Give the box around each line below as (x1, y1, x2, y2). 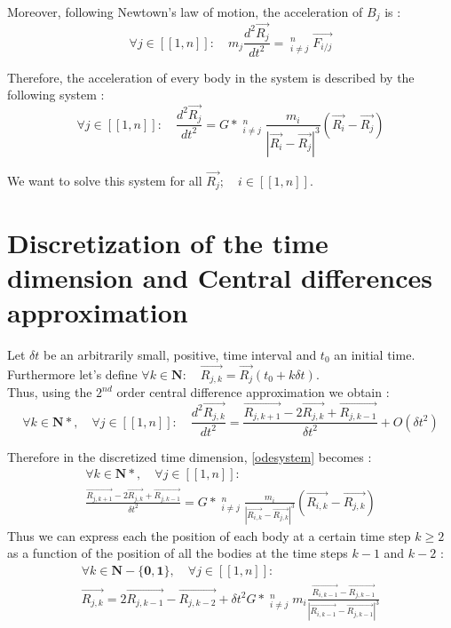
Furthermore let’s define (7, 364, 138, 383)
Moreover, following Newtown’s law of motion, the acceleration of (7, 3, 363, 20)
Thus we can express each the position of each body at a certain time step (7, 526, 411, 545)
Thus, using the (7, 383, 92, 401)
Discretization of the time (7, 224, 328, 260)
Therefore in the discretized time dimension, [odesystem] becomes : (7, 447, 372, 465)
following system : (7, 85, 105, 104)
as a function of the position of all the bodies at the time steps (7, 544, 348, 562)
